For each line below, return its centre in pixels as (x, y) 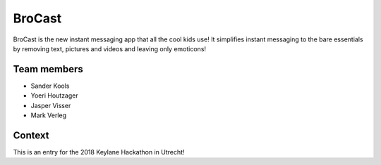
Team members (48, 69)
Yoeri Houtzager (54, 95)
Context (31, 135)
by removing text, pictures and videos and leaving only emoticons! (110, 48)
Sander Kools (50, 86)
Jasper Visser (51, 105)
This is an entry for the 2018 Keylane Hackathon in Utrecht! (99, 152)
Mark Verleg (49, 115)
